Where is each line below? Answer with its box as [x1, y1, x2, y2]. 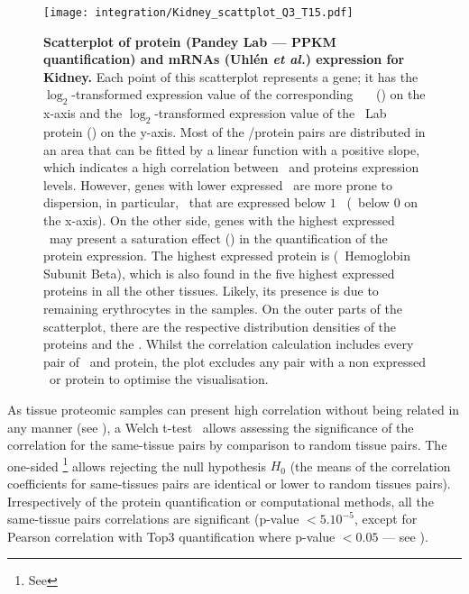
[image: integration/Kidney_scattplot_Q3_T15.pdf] [43, 6, 354, 19]
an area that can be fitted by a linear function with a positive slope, [43, 140, 420, 159]
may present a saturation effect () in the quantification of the [49, 228, 388, 247]
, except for [354, 509, 418, 528]
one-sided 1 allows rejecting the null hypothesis [7, 453, 266, 475]
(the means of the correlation [290, 456, 451, 475]
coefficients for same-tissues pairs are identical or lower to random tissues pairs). [7, 473, 451, 492]
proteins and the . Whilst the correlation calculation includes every [43, 334, 414, 353]
